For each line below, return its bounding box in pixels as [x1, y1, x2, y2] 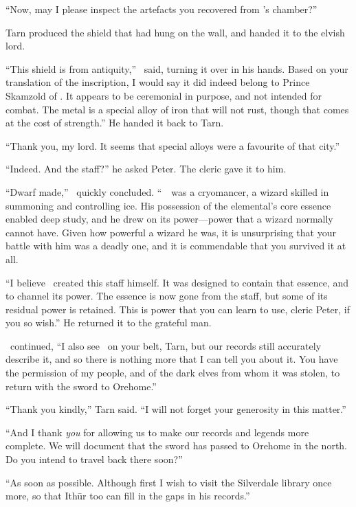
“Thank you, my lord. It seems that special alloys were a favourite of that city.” [5, 138, 340, 153]
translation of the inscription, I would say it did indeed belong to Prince [5, 75, 310, 89]
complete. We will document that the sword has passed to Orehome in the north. [5, 438, 348, 453]
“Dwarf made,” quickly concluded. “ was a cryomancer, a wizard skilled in [5, 184, 329, 199]
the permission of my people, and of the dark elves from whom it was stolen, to [5, 365, 340, 380]
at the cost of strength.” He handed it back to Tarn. [5, 115, 224, 130]
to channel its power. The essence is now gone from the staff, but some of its [5, 289, 328, 303]
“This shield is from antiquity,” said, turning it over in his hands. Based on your [5, 61, 348, 76]
